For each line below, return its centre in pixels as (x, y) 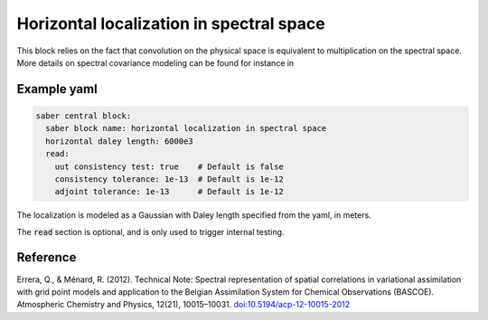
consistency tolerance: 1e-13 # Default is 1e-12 (169, 179)
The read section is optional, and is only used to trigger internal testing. (150, 231)
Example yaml (57, 89)
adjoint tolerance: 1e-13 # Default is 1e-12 (169, 192)
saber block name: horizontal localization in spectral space (186, 128)
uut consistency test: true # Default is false (169, 166)
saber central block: (84, 116)
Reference (47, 258)
